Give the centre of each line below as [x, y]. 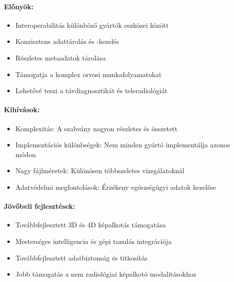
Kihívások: [22, 110]
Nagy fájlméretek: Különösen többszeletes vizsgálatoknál [100, 171]
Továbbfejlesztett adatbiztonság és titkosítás [81, 257]
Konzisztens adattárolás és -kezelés [67, 41]
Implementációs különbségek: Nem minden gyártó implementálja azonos [123, 145]
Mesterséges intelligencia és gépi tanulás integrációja [93, 241]
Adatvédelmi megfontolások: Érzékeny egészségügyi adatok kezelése [116, 187]
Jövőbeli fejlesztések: [39, 206]
